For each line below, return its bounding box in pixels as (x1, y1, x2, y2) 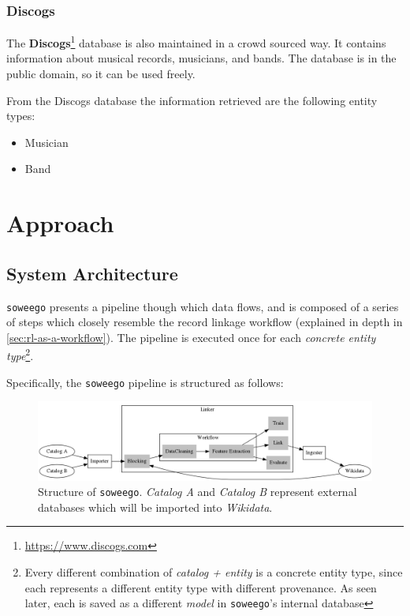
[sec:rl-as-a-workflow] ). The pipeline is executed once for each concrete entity (6, 329, 376, 345)
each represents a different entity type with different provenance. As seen (24, 579, 377, 595)
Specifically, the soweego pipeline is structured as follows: (6, 374, 284, 390)
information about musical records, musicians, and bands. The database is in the (6, 50, 397, 66)
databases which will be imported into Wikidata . (38, 498, 273, 515)
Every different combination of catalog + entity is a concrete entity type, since (24, 564, 403, 580)
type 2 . (6, 345, 34, 364)
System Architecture (6, 261, 178, 285)
